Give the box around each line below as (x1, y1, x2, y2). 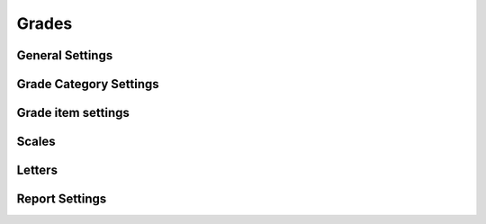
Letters (16, 163, 58, 178)
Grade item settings (16, 105, 130, 121)
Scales (16, 134, 56, 149)
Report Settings (16, 192, 107, 207)
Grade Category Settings (16, 76, 159, 92)
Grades (16, 13, 73, 33)
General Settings (16, 48, 113, 63)
